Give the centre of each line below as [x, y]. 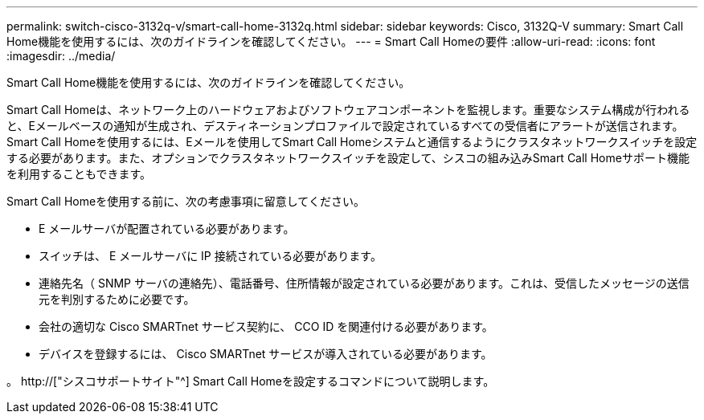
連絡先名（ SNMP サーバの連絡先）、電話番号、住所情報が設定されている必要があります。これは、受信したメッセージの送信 [364, 283]
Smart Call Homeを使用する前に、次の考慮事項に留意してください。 [186, 201]
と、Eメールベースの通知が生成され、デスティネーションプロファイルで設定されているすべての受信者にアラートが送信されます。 [345, 126]
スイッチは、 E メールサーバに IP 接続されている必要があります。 [210, 256]
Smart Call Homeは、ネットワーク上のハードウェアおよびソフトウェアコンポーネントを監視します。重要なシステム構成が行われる [348, 110]
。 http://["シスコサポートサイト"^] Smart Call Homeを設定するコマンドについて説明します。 [251, 381]
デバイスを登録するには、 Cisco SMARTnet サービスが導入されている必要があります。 [266, 354]
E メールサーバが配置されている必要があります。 [167, 228]
